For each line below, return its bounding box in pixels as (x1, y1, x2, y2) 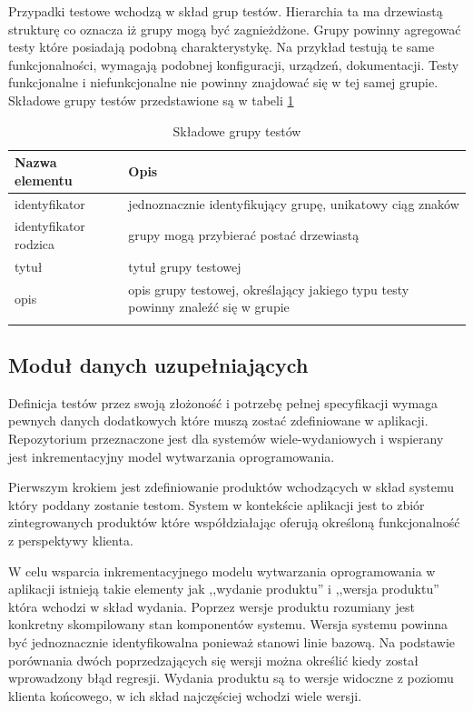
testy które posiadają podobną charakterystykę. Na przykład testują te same (8, 37, 435, 56)
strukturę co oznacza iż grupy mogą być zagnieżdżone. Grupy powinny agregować (8, 19, 461, 38)
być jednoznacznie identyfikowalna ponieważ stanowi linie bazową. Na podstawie (8, 632, 456, 651)
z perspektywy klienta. (8, 531, 133, 550)
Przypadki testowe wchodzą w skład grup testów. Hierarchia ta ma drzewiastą (8, 2, 443, 20)
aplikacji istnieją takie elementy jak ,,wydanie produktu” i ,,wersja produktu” (8, 579, 439, 598)
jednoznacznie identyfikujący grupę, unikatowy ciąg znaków (128, 194, 459, 213)
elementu (15, 170, 73, 189)
